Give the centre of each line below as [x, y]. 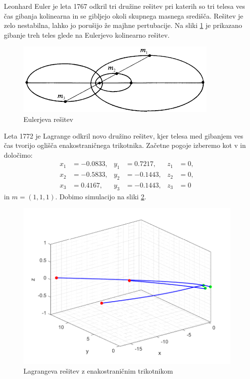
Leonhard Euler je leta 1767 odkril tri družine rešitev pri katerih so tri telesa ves [125, 6]
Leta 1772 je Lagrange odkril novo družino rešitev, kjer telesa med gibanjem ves [124, 135]
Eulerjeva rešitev [48, 119]
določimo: [18, 154]
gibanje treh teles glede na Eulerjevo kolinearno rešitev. [87, 35]
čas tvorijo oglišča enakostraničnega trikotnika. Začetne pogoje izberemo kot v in [125, 145]
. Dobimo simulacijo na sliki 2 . [101, 196]
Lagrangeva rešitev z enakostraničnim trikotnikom [98, 370]
